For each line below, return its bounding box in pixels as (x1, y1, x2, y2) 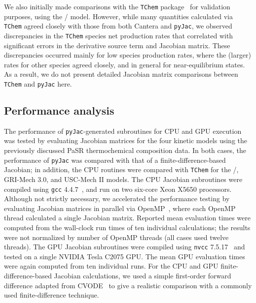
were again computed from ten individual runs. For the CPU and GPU (4, 261, 219, 271)
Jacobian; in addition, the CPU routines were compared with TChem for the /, (4, 164, 239, 175)
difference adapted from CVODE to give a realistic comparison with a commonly (4, 280, 252, 290)
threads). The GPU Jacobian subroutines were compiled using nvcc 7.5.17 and (4, 242, 245, 252)
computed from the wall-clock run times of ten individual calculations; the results (4, 222, 251, 232)
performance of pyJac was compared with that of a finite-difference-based (4, 154, 226, 165)
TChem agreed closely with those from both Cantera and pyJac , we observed (4, 21, 232, 31)
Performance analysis (4, 102, 114, 118)
